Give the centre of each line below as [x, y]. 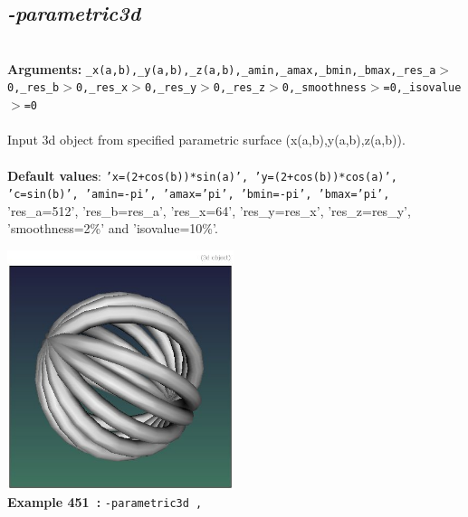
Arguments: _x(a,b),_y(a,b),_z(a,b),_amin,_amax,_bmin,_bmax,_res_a [222, 68]
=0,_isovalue [422, 88]
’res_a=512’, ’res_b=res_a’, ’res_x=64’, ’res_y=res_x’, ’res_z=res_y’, [209, 210]
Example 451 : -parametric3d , [105, 502]
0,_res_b [33, 88]
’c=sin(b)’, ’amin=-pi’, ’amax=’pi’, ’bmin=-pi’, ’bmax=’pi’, [199, 195]
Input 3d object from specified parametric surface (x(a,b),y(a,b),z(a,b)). [206, 140]
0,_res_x [102, 88]
